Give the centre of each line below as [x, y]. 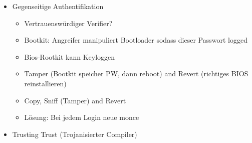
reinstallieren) [45, 83]
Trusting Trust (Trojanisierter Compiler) [75, 134]
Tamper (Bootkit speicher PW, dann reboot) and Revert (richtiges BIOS [136, 74]
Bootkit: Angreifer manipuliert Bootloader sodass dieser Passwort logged [136, 40]
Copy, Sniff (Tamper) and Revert [75, 100]
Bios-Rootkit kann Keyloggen [70, 56]
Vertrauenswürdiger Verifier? [68, 23]
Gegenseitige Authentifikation [58, 6]
